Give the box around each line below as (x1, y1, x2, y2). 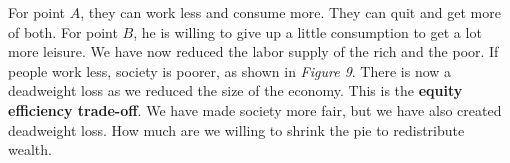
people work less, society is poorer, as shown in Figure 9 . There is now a (8, 60, 452, 81)
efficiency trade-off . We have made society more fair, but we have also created (8, 99, 502, 120)
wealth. (8, 139, 52, 160)
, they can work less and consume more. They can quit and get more (80, 2, 501, 22)
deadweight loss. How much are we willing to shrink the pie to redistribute (8, 119, 465, 140)
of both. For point (8, 21, 118, 42)
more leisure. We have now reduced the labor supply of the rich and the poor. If (8, 41, 499, 62)
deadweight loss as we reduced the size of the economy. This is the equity (8, 80, 463, 101)
